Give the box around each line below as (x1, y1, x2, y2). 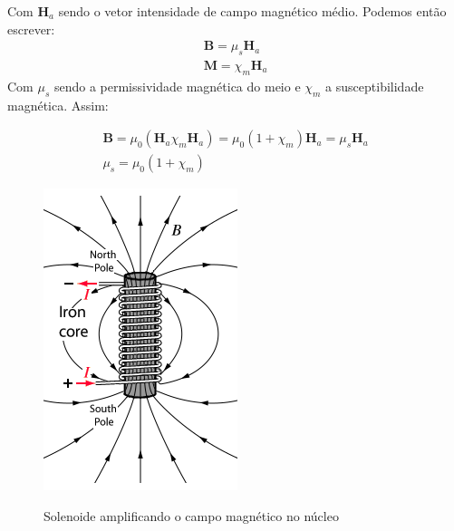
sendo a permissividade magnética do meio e (53, 76, 301, 95)
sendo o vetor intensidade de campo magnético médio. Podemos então (58, 2, 447, 20)
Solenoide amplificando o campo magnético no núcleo (43, 506, 339, 525)
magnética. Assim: (7, 95, 109, 114)
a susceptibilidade (325, 76, 424, 95)
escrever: (7, 19, 55, 38)
